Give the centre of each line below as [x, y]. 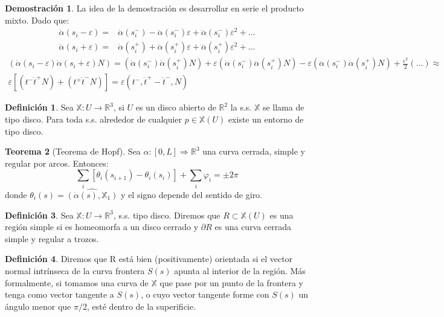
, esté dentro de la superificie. [141, 306]
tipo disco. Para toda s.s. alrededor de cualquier [94, 119]
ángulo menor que [38, 306]
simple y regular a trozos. [52, 238]
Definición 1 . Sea [39, 107]
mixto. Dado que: [37, 20]
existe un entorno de [266, 119]
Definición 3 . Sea [39, 215]
